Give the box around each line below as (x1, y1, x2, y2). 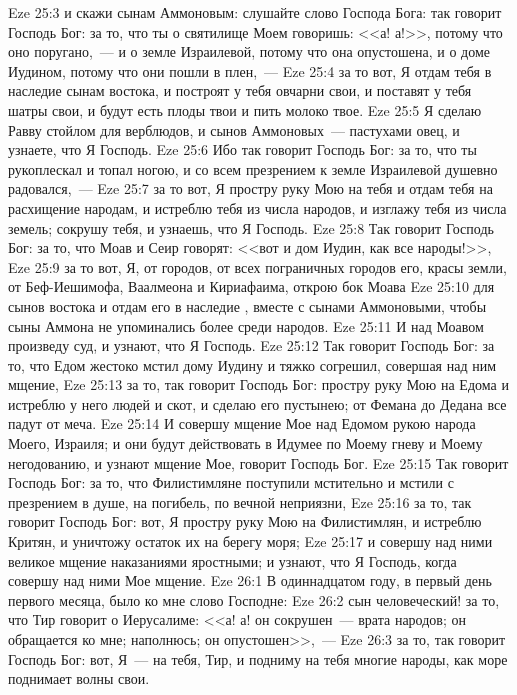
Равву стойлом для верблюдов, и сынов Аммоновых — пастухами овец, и (8, 119, 460, 140)
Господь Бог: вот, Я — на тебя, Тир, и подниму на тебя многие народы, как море (8, 648, 508, 669)
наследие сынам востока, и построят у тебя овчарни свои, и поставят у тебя (8, 80, 472, 101)
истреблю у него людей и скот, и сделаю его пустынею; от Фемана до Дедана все (8, 393, 507, 414)
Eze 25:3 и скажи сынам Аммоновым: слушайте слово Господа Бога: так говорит (8, 2, 502, 22)
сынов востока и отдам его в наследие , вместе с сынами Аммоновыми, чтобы (8, 295, 487, 316)
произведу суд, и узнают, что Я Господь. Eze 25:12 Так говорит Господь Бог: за (8, 335, 495, 356)
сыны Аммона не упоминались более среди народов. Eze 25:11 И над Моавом (8, 315, 484, 336)
